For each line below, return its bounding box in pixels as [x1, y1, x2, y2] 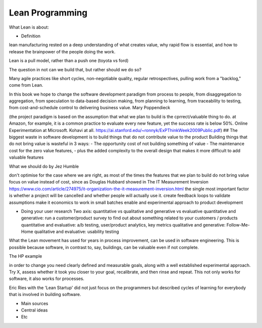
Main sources [21, 300, 49, 306]
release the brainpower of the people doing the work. [9, 49, 116, 54]
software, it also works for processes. [9, 276, 84, 281]
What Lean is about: [9, 24, 49, 30]
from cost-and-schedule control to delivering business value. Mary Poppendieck [9, 105, 170, 111]
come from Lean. [9, 82, 43, 88]
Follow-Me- [226, 222, 250, 228]
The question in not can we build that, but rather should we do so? [9, 66, 142, 72]
